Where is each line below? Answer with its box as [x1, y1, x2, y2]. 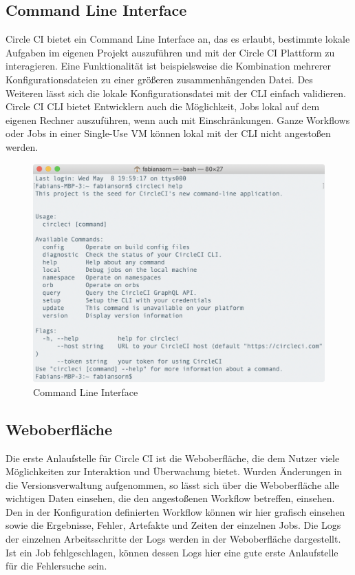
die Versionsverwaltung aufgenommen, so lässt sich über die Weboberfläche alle [6, 477, 339, 492]
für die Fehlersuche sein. [6, 558, 107, 573]
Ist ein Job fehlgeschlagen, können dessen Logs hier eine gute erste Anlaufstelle [6, 545, 338, 559]
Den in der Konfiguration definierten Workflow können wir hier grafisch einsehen [6, 504, 345, 519]
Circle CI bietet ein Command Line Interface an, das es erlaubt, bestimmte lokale [6, 32, 350, 46]
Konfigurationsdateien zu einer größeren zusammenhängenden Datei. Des [6, 72, 313, 86]
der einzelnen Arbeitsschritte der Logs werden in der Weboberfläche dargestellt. [6, 532, 341, 546]
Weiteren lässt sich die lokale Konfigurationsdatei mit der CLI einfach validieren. [6, 85, 346, 100]
